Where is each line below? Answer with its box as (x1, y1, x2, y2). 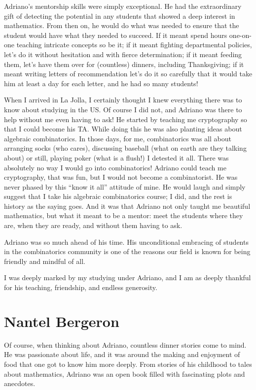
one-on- (229, 30, 252, 40)
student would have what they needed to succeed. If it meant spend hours (4, 30, 227, 40)
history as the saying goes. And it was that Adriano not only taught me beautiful (4, 200, 251, 211)
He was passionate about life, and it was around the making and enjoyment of (4, 349, 240, 359)
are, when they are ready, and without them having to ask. (4, 220, 183, 230)
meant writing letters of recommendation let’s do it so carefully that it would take (4, 68, 253, 79)
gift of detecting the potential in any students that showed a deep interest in (4, 10, 235, 21)
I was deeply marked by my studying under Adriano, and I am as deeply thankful (4, 272, 251, 283)
